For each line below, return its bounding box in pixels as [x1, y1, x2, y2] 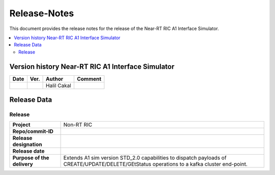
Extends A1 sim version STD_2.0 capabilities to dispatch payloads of [63, 154, 227, 161]
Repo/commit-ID [12, 128, 53, 135]
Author [46, 75, 64, 82]
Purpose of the [12, 154, 49, 161]
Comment [76, 75, 102, 82]
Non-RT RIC [63, 121, 93, 128]
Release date [12, 148, 45, 155]
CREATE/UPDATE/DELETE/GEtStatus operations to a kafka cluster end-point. [63, 161, 248, 168]
